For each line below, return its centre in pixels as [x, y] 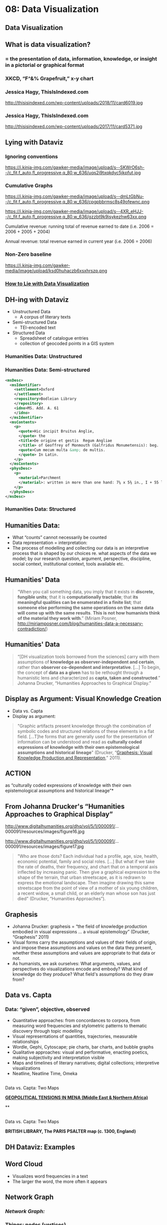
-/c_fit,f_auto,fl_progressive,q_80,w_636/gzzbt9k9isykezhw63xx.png [76, 217]
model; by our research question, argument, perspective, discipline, [82, 559]
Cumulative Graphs [29, 186]
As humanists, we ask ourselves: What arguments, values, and [76, 963]
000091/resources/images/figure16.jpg [45, 832]
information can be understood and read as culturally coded [80, 742]
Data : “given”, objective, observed [48, 1009]
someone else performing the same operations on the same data [85, 608]
